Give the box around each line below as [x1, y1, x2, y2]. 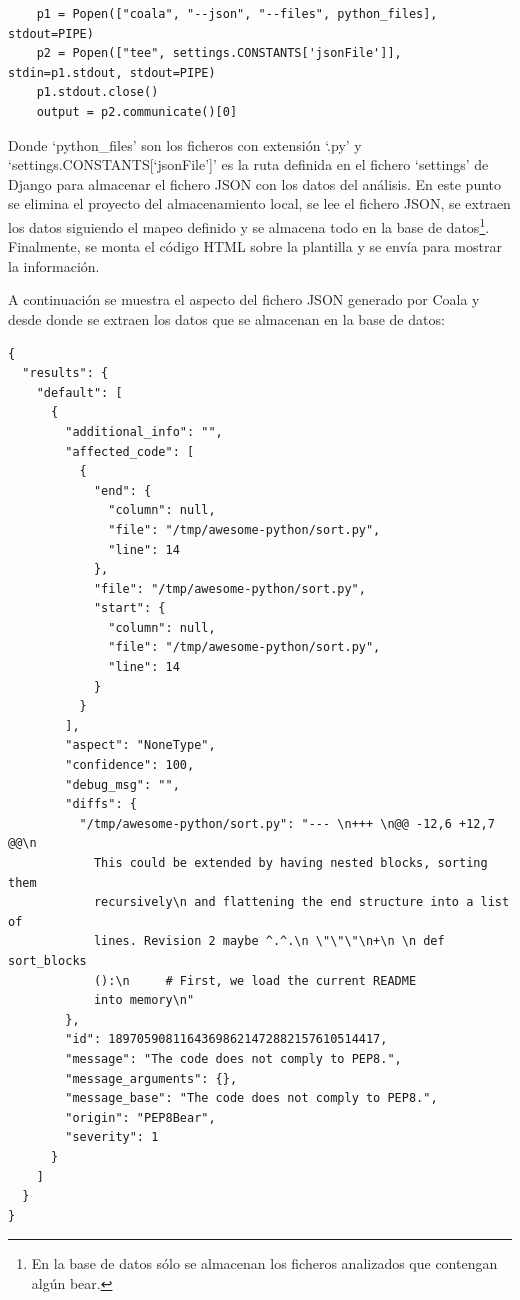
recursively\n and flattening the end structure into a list [93, 895, 510, 910]
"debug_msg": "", [65, 777, 180, 792]
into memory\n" [93, 993, 195, 1008]
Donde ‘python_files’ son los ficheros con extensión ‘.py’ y [8, 134, 362, 155]
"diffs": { [65, 797, 137, 812]
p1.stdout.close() [36, 85, 159, 100]
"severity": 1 [65, 1130, 159, 1145]
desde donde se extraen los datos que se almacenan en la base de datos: [8, 308, 445, 329]
